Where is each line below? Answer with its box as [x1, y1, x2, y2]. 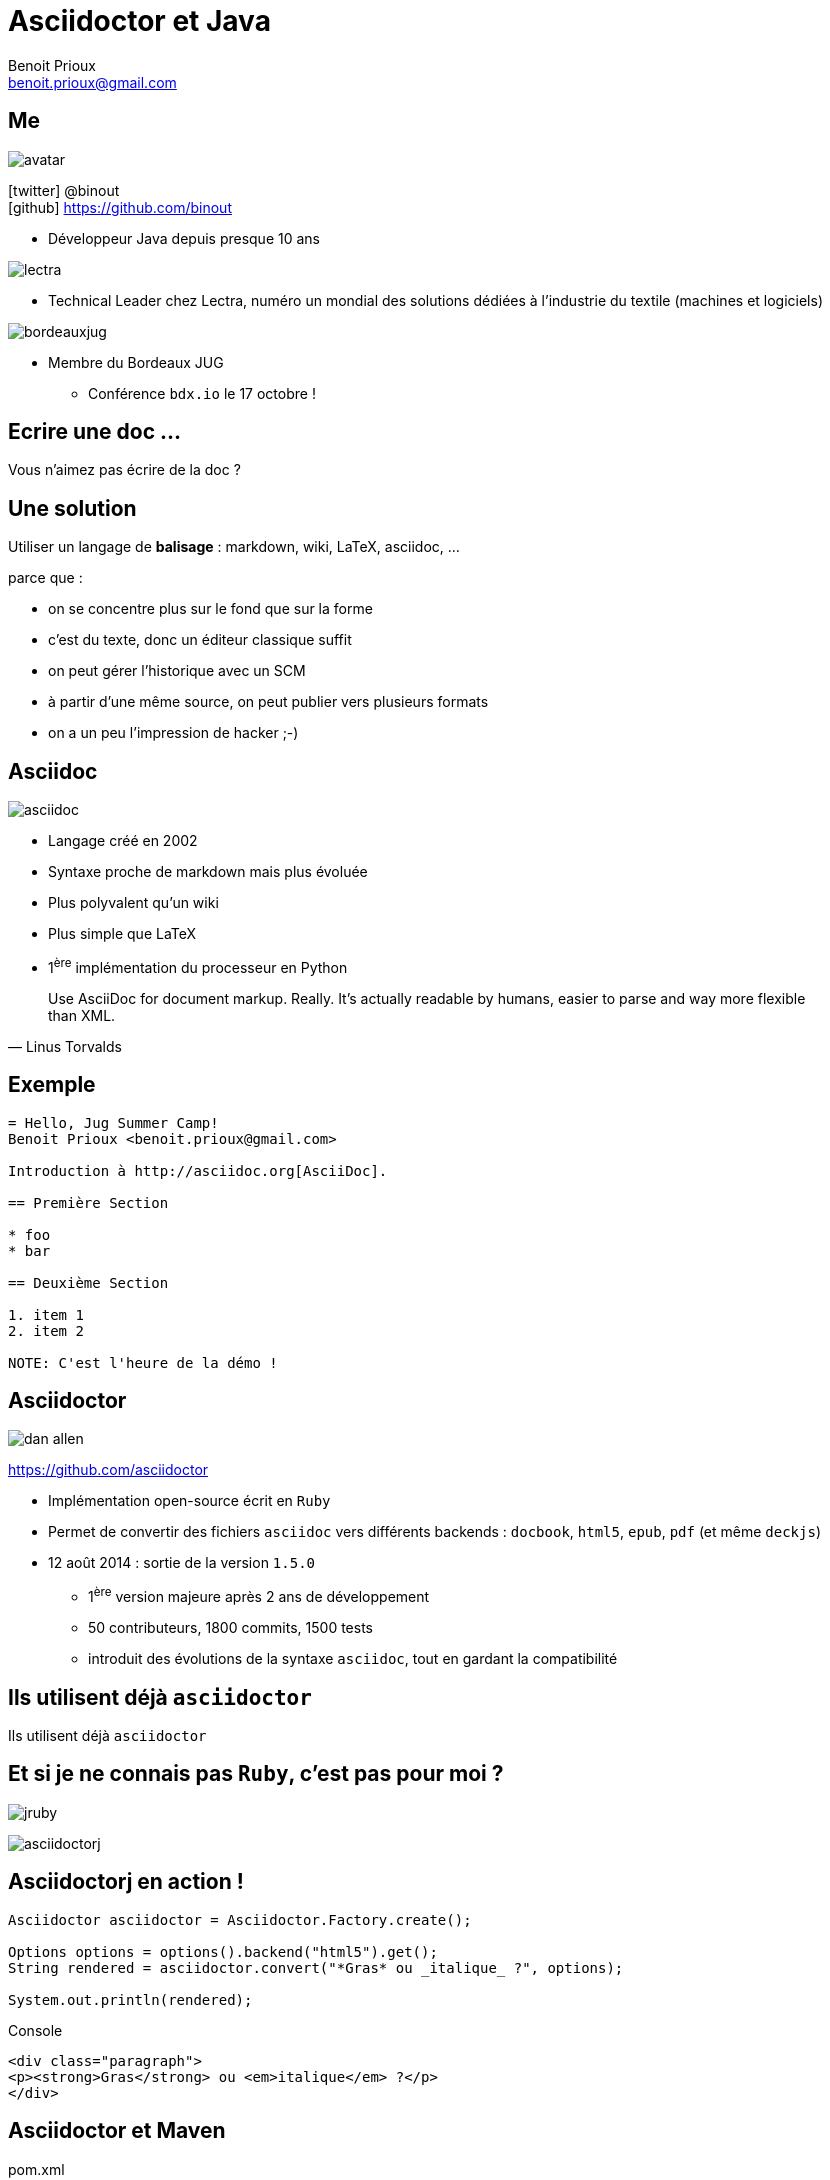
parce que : [8, 569, 83, 587]
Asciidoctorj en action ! [8, 1869, 244, 1895]
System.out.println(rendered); [8, 1991, 253, 2008]
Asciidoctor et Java [8, 4, 271, 38]
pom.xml [8, 2160, 65, 2178]
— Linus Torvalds [8, 1037, 122, 1055]
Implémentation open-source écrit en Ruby [48, 1492, 331, 1510]
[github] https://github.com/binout [8, 198, 232, 216]
